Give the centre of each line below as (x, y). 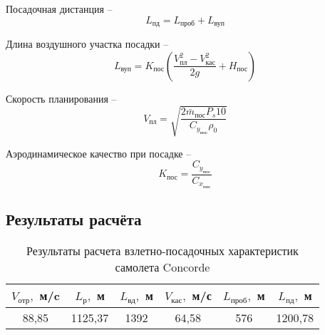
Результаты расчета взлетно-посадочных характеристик (162, 250)
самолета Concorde (162, 267)
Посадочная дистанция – (59, 9)
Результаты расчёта (74, 219)
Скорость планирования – (61, 98)
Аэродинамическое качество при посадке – (99, 153)
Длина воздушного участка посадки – (87, 44)
